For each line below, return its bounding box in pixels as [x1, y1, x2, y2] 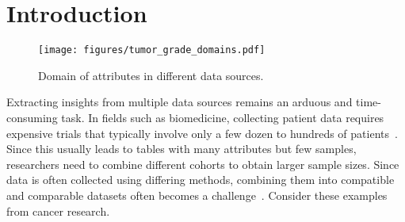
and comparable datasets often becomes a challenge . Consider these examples [6, 186, 388, 203]
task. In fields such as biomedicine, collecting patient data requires [61, 109, 384, 125]
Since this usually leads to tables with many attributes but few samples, [6, 140, 357, 157]
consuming [6, 109, 58, 125]
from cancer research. [6, 202, 110, 219]
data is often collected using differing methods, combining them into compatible [6, 171, 395, 188]
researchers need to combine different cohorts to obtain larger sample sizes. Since [6, 155, 399, 172]
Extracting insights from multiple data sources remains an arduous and [6, 94, 353, 110]
